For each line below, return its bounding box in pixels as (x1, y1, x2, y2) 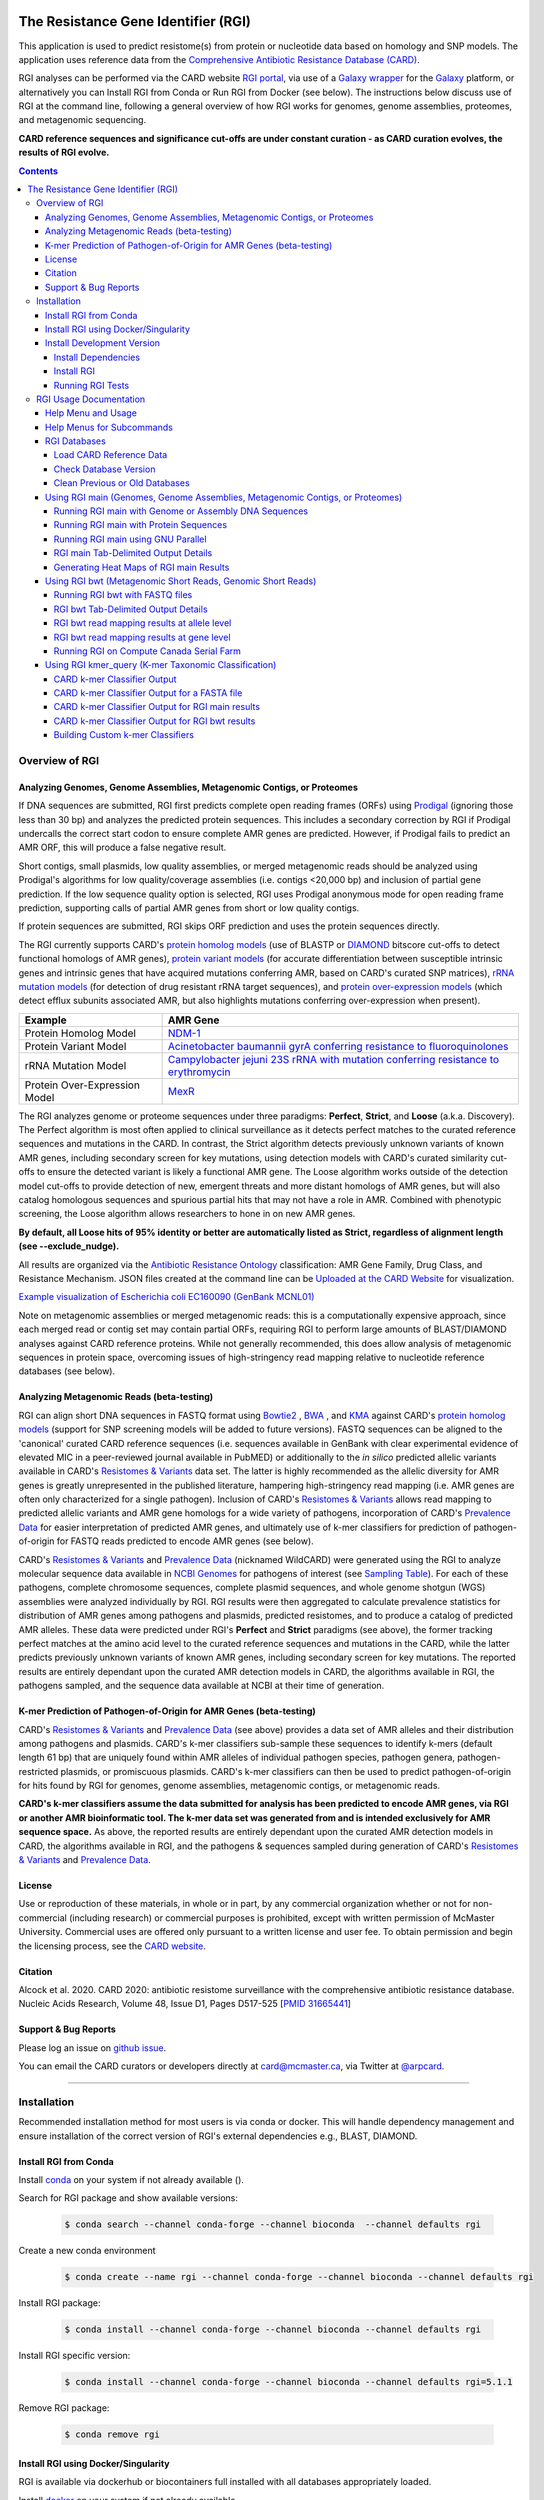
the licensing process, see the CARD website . (18, 1940, 207, 1952)
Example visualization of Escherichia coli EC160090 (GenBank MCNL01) (18, 1291, 315, 1303)
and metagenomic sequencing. (18, 114, 147, 126)
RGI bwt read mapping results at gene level (53, 631, 231, 643)
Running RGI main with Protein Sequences (53, 519, 228, 531)
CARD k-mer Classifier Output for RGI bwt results (53, 715, 256, 727)
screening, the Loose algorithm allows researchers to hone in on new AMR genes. (18, 1208, 356, 1220)
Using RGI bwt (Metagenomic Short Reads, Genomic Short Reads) (45, 575, 317, 587)
